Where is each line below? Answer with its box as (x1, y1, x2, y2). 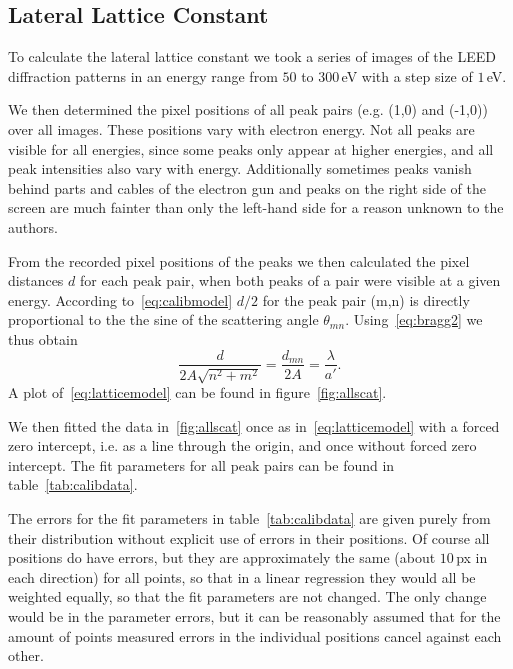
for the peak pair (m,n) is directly (262, 289, 470, 310)
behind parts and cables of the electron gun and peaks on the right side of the (8, 177, 487, 198)
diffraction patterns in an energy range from (8, 65, 278, 86)
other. (8, 645, 44, 666)
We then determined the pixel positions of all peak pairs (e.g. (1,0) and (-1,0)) (8, 99, 488, 120)
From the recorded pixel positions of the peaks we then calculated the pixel (8, 250, 470, 271)
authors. (8, 216, 58, 237)
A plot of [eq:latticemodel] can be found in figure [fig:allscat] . (8, 381, 387, 402)
